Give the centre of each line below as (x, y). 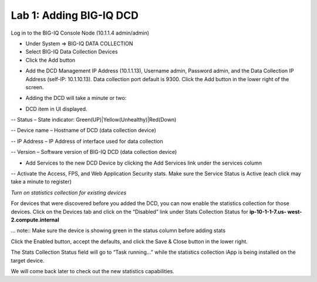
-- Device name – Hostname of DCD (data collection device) (84, 130)
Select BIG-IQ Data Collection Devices (72, 52)
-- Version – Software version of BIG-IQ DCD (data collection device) (94, 152)
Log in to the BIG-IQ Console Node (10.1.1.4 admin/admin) (80, 33)
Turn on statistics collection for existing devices (69, 192)
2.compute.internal (35, 220)
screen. (35, 87)
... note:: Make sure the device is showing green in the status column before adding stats (118, 231)
